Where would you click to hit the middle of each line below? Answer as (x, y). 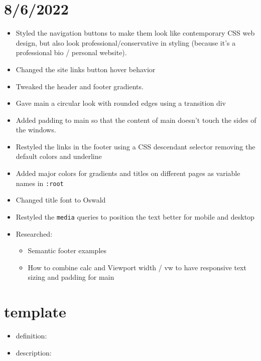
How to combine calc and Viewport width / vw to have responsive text (137, 267)
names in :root (40, 183)
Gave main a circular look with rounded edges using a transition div (121, 103)
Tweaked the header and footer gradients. (80, 86)
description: (34, 352)
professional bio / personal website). (71, 52)
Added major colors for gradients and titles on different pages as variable (128, 173)
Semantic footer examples (67, 250)
